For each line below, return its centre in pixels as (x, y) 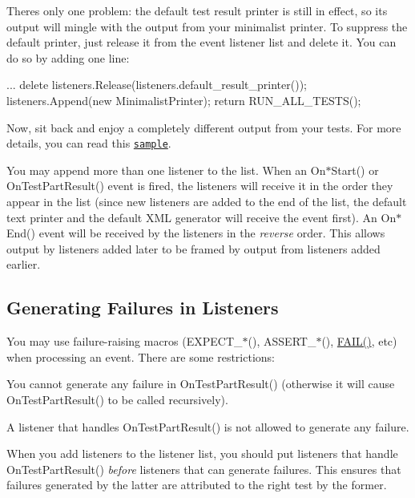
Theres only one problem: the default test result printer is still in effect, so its (197, 10)
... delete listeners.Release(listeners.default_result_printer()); (157, 85)
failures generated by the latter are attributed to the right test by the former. (197, 485)
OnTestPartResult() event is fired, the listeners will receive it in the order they (200, 186)
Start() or (355, 170)
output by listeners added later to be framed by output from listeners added (193, 248)
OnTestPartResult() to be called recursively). (117, 399)
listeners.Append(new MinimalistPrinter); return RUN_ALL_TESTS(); (184, 100)
